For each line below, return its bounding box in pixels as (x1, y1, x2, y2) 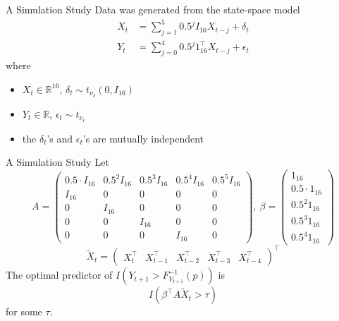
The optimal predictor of (6, 267, 113, 282)
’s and (47, 131, 73, 145)
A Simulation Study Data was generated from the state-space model (6, 2, 300, 16)
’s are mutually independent (82, 131, 204, 145)
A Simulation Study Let (6, 155, 109, 169)
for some (6, 304, 42, 319)
